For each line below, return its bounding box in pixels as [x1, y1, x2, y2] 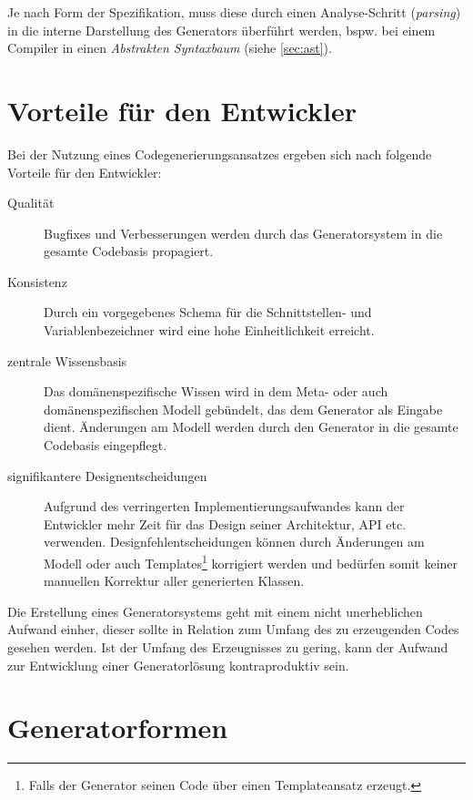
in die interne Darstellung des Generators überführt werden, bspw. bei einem [7, 20, 436, 39]
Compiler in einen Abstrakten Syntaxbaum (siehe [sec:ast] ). [7, 38, 332, 57]
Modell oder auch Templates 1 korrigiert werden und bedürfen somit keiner [44, 551, 458, 572]
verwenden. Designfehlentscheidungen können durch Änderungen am [44, 532, 425, 551]
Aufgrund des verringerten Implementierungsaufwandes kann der [44, 497, 405, 516]
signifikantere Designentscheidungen [7, 466, 207, 485]
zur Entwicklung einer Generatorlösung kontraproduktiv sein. [7, 655, 349, 674]
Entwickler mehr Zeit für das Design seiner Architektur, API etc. [44, 514, 407, 533]
